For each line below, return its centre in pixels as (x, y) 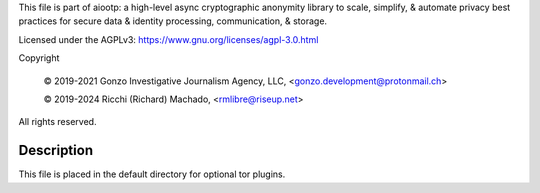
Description (56, 150)
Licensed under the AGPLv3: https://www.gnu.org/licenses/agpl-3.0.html (168, 39)
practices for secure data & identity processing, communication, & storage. (173, 21)
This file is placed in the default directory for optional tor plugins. (152, 174)
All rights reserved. (57, 122)
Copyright (39, 58)
